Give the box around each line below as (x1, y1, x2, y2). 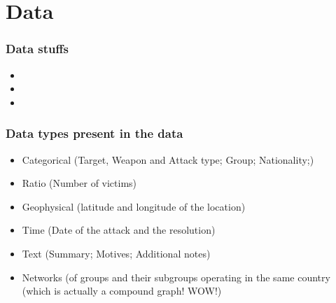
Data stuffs (6, 40, 69, 57)
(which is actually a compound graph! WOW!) (22, 283, 222, 298)
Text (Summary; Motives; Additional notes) (22, 246, 211, 260)
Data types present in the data (6, 125, 183, 142)
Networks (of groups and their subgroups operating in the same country (22, 269, 330, 284)
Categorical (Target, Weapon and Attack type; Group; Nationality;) (22, 152, 314, 167)
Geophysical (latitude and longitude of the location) (22, 199, 246, 213)
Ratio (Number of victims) (22, 176, 137, 190)
